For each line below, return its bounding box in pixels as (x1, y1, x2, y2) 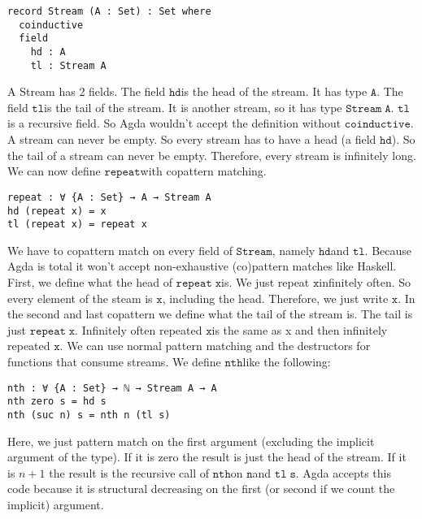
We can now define (7, 162, 101, 179)
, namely (272, 241, 315, 258)
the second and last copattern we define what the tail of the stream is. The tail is (7, 305, 413, 322)
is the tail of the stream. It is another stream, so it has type (44, 98, 342, 115)
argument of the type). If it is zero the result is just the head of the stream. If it (7, 448, 407, 465)
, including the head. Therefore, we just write (162, 289, 389, 306)
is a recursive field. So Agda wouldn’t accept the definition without (7, 115, 342, 132)
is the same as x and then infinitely (211, 321, 388, 338)
